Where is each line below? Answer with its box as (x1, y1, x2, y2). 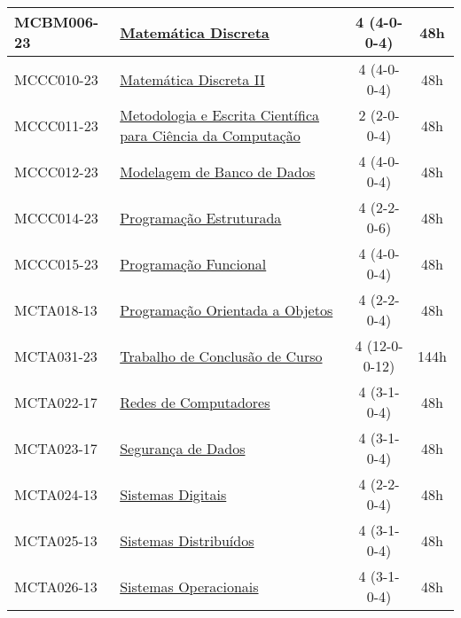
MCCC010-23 (14, 68, 98, 90)
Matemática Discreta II (120, 68, 265, 90)
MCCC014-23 (14, 207, 98, 228)
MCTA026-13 (14, 575, 98, 597)
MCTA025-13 (14, 529, 98, 551)
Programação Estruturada (120, 207, 282, 228)
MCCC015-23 (14, 253, 98, 274)
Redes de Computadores (120, 391, 270, 412)
